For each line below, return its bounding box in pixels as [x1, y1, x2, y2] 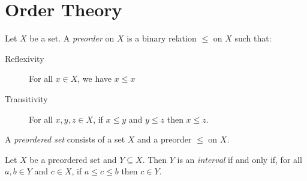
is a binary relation [127, 32, 197, 44]
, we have [77, 72, 112, 85]
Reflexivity [5, 52, 44, 64]
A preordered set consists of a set [5, 133, 125, 146]
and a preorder [137, 133, 192, 146]
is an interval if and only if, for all [177, 153, 302, 165]
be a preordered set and [29, 153, 117, 165]
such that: [234, 32, 272, 44]
